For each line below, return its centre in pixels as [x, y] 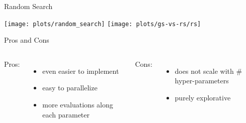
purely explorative [203, 98]
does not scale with [204, 71]
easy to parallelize [70, 88]
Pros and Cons [27, 40]
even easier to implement [81, 71]
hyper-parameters [202, 81]
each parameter [66, 114]
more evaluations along [78, 105]
